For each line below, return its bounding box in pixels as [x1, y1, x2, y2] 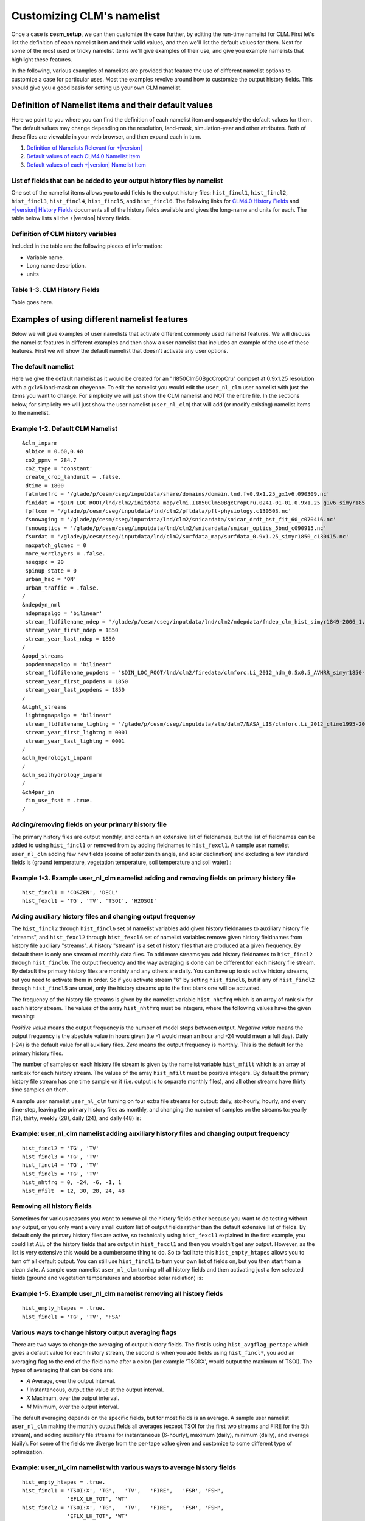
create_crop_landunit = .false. [25, 473, 122, 481]
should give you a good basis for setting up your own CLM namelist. [11, 84, 182, 91]
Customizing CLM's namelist [11, 9, 161, 23]
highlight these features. [11, 55, 72, 63]
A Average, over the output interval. [26, 1377, 116, 1385]
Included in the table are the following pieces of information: [11, 242, 162, 249]
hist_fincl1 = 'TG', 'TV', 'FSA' [22, 1313, 122, 1320]
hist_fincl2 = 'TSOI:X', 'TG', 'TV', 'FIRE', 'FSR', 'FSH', [22, 1504, 224, 1511]
